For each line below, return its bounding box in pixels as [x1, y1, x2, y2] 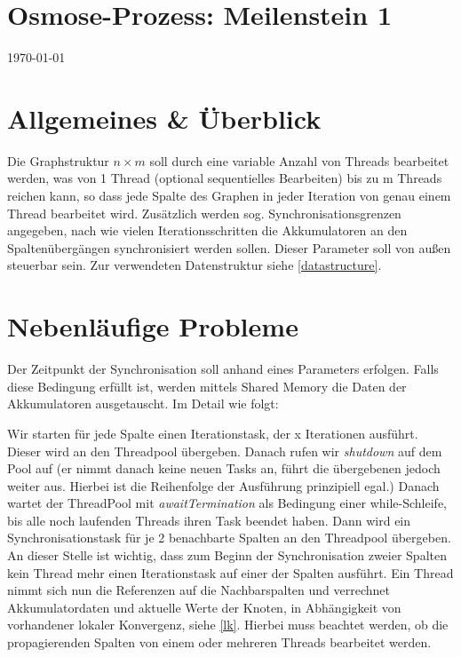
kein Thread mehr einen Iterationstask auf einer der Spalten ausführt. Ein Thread [7, 563, 454, 582]
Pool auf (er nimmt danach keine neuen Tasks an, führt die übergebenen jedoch [7, 459, 441, 478]
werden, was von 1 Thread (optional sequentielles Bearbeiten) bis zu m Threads [7, 169, 442, 187]
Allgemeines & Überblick [7, 99, 322, 136]
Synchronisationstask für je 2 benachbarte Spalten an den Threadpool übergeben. [7, 528, 451, 547]
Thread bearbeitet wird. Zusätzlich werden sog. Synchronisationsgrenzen [7, 203, 401, 222]
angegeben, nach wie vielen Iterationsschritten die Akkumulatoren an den [7, 221, 408, 240]
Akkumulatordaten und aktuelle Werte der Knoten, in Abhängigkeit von [7, 598, 401, 616]
